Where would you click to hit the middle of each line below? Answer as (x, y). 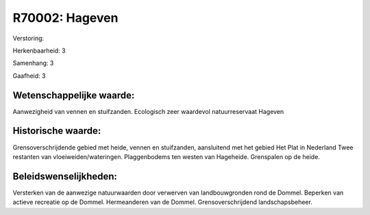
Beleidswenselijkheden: (65, 176)
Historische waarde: (57, 131)
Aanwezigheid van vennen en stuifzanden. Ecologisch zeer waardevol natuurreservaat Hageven (148, 111)
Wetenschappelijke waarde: (74, 95)
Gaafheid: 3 (29, 76)
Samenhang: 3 (33, 63)
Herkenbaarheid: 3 (39, 51)
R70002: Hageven (65, 18)
